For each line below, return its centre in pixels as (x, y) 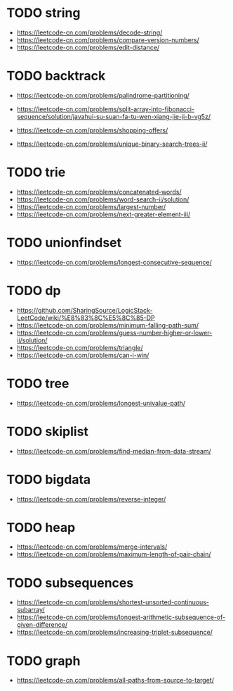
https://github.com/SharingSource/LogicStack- (85, 310)
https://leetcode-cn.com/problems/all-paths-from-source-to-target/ (115, 680)
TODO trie (36, 172)
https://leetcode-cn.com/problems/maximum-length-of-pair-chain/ (114, 554)
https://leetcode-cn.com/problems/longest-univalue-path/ (101, 403)
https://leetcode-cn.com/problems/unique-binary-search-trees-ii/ (112, 144)
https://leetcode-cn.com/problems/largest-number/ (91, 206)
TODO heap (41, 527)
